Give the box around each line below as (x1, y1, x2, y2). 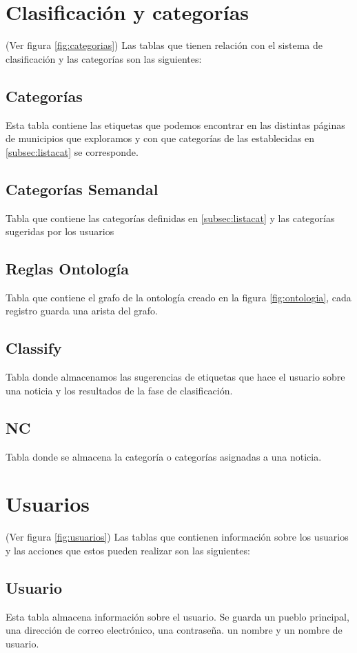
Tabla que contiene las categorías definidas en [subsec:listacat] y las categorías (6, 210, 335, 225)
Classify (6, 337, 62, 359)
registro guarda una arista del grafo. (6, 303, 158, 318)
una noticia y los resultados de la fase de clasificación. (6, 383, 233, 397)
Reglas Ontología (6, 258, 129, 279)
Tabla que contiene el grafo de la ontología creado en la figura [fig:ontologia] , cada (6, 290, 351, 304)
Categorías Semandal (6, 178, 159, 199)
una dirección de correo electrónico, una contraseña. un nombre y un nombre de (6, 623, 343, 637)
